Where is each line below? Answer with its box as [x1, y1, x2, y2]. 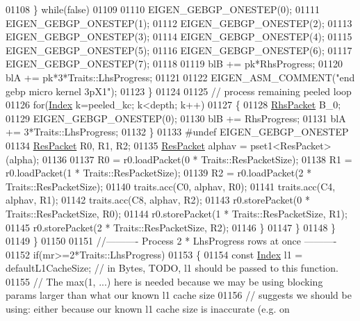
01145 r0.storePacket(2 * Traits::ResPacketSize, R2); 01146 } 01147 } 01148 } [6, 220, 336, 234]
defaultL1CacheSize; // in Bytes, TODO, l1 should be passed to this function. [6, 261, 338, 275]
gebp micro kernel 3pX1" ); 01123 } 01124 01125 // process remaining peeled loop [6, 83, 352, 98]
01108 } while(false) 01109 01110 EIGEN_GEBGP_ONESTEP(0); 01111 [6, 2, 320, 16]
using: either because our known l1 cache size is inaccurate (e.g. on [6, 302, 290, 316]
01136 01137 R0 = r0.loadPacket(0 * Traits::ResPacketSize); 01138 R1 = [42, 151, 352, 166]
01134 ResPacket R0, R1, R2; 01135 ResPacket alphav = [6, 138, 247, 152]
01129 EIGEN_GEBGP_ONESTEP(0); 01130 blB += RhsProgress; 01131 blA [6, 110, 346, 125]
